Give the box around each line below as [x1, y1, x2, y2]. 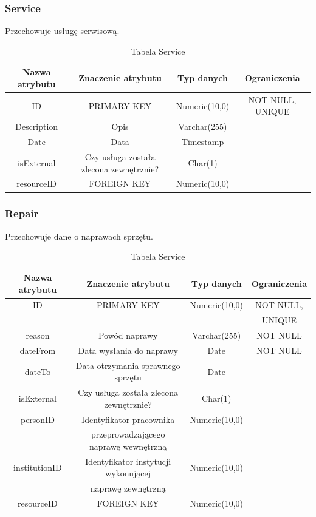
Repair [5, 206, 39, 221]
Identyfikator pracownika [81, 413, 175, 425]
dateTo [24, 365, 51, 377]
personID [20, 413, 55, 425]
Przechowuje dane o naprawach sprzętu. [5, 229, 153, 242]
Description [15, 120, 58, 133]
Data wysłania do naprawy [78, 343, 178, 356]
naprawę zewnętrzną [90, 482, 166, 495]
